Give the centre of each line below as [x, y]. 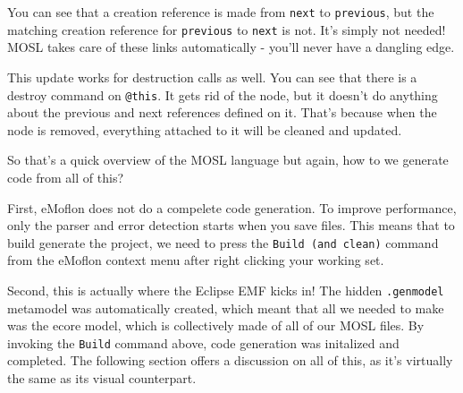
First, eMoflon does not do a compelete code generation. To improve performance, [232, 207]
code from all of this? [66, 177]
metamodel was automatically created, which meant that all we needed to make [226, 308]
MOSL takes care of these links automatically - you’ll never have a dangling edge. [231, 47]
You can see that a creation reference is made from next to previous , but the [221, 12]
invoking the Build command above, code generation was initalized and [203, 342]
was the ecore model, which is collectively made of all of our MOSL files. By [216, 325]
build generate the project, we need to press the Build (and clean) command [223, 242]
